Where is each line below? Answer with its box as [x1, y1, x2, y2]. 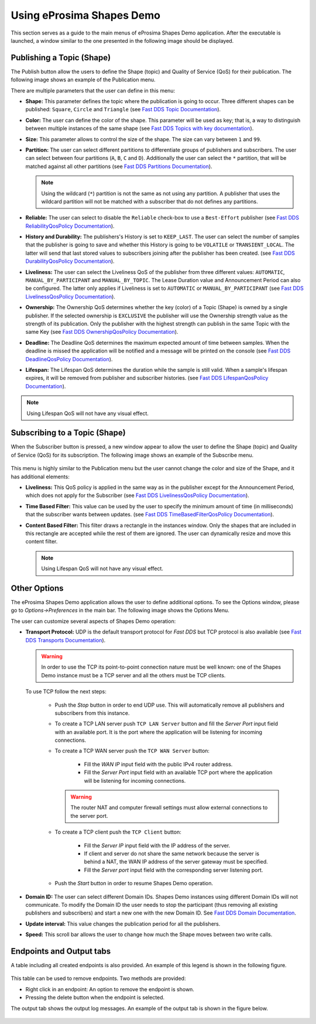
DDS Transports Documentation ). [25, 636, 106, 643]
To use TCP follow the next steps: [25, 688, 107, 695]
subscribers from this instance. [54, 709, 130, 717]
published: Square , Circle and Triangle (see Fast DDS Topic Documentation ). [25, 106, 221, 113]
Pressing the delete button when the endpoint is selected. [25, 994, 165, 1001]
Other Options [11, 583, 64, 593]
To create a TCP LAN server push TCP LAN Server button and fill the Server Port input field [54, 720, 278, 727]
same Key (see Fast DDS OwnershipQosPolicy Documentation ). [25, 328, 178, 335]
